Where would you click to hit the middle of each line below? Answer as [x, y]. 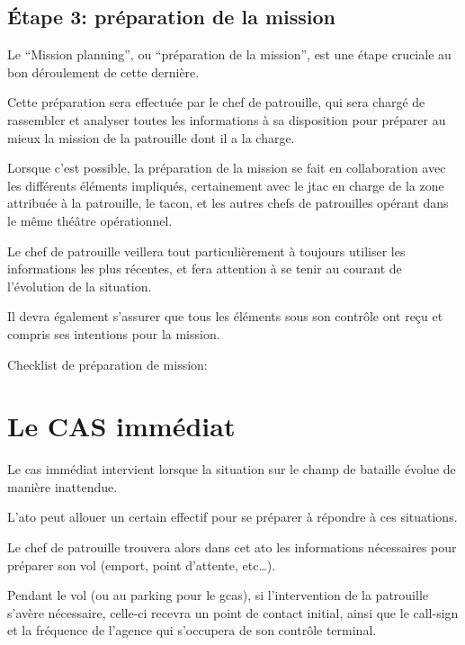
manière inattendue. [63, 486]
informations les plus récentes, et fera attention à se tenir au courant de [205, 269]
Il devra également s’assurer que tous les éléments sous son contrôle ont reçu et [225, 316]
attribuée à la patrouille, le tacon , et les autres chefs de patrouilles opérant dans [228, 203]
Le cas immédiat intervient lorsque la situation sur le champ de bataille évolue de [232, 469]
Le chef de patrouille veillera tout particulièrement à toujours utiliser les [206, 251]
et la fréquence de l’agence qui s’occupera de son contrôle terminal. [192, 630]
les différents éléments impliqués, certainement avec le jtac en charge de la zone [226, 185]
